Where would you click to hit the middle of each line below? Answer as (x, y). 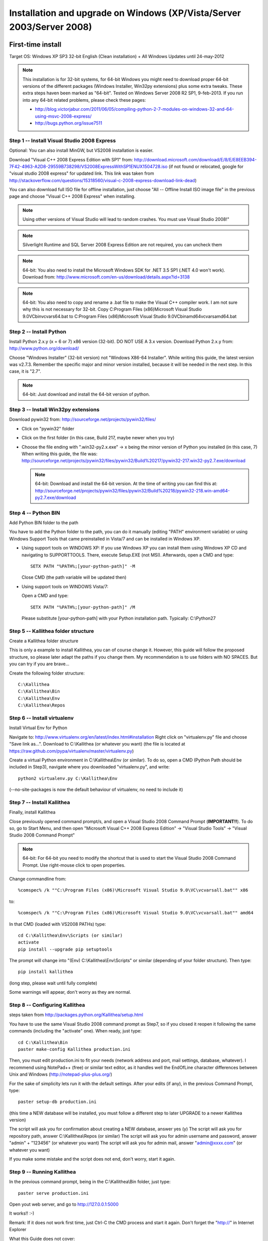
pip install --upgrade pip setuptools (65, 949)
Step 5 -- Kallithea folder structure (52, 631)
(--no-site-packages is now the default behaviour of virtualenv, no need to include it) (96, 790)
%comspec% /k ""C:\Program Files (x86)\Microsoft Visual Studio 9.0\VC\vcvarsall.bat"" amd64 (136, 913)
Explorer (18, 1230)
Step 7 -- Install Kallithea (40, 802)
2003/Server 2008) (51, 27)
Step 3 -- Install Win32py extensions (54, 410)
